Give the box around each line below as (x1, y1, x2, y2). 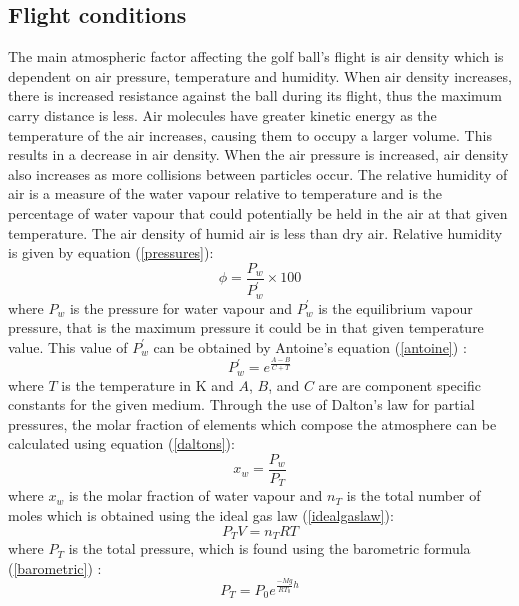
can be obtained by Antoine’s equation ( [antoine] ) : (153, 336, 467, 357)
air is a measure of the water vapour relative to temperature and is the (8, 183, 443, 204)
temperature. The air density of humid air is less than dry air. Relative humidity (8, 222, 503, 243)
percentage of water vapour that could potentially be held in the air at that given (8, 202, 508, 223)
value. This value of (8, 336, 128, 357)
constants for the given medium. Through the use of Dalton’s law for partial (8, 394, 475, 415)
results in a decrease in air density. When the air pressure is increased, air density (8, 144, 509, 165)
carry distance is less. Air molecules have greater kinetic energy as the (8, 104, 437, 125)
